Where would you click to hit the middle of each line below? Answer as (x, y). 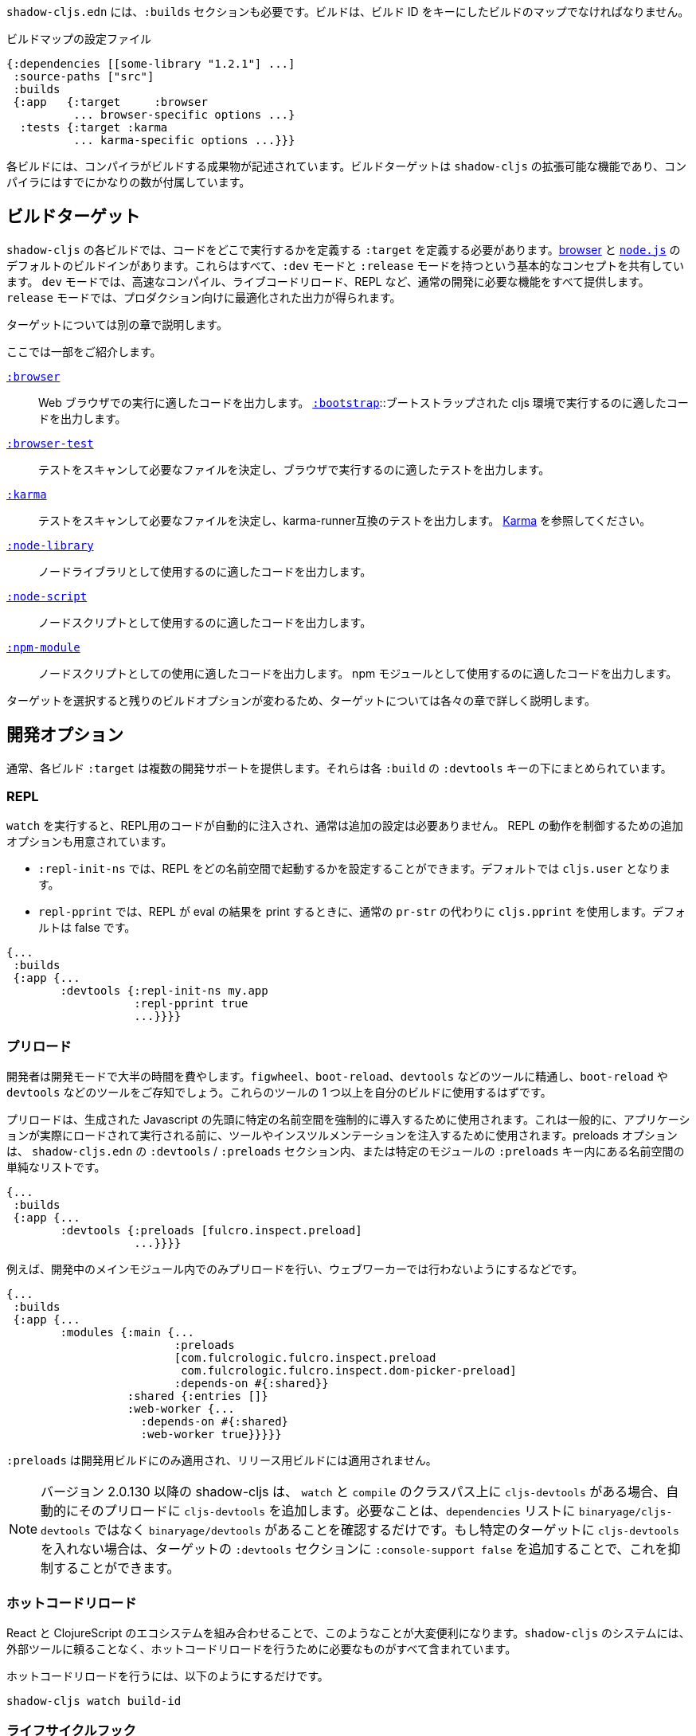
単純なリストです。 (56, 1167)
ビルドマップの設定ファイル (79, 39)
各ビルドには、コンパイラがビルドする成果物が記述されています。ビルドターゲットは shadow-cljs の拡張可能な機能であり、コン (347, 166)
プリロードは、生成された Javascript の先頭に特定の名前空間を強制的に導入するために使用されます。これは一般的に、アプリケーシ (348, 1120)
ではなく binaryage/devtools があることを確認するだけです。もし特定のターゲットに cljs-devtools (387, 1530)
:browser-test (50, 443)
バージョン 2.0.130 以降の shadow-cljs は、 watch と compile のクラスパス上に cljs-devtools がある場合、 (354, 1492)
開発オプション (65, 735)
